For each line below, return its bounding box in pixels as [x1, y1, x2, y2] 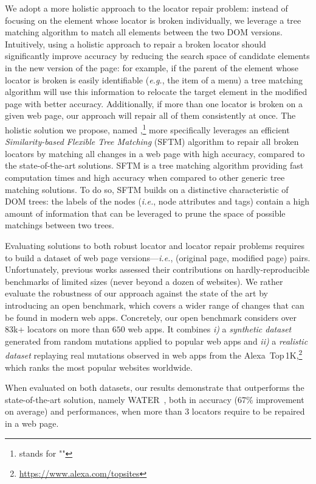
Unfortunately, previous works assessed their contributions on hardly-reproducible [5, 263, 310, 276]
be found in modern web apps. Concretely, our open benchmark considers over [5, 310, 297, 323]
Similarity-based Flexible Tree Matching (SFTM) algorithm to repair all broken [5, 135, 299, 148]
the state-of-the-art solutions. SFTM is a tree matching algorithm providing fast [5, 159, 304, 172]
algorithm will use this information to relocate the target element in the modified [5, 85, 307, 98]
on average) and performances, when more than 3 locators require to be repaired [5, 405, 305, 418]
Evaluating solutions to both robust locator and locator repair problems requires [5, 239, 304, 251]
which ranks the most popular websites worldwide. [5, 360, 193, 373]
